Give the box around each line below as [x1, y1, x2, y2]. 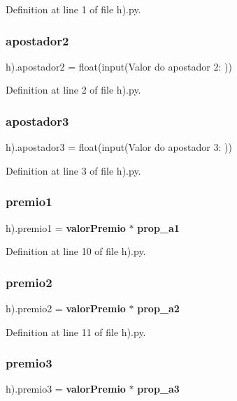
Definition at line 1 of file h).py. [6, 2, 141, 16]
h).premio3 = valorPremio [6, 381, 126, 396]
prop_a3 [137, 381, 180, 396]
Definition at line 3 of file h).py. [6, 163, 141, 177]
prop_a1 [137, 220, 180, 235]
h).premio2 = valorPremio [6, 301, 126, 316]
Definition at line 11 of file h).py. [6, 324, 146, 339]
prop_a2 [137, 301, 180, 316]
